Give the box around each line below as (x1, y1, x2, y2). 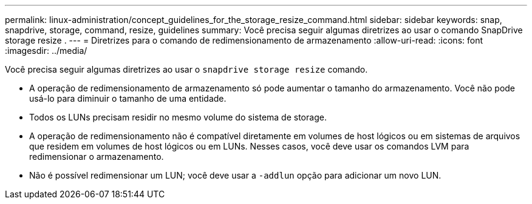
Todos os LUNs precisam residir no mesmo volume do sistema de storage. (29, 112, 327, 122)
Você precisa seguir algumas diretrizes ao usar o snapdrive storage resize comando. (5, 64, 368, 74)
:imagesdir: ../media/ (5, 45, 87, 56)
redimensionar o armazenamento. (29, 151, 164, 162)
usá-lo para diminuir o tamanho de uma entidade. (29, 93, 227, 104)
